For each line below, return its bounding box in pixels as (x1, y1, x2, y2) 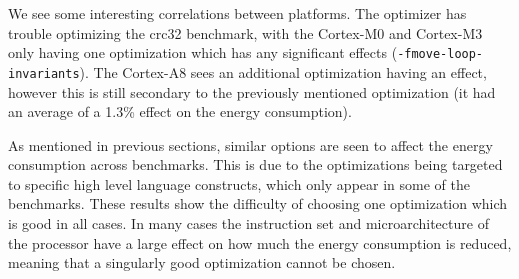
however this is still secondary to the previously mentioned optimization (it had (8, 81, 496, 102)
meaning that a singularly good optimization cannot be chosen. (8, 252, 396, 273)
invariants (8, 66, 80, 81)
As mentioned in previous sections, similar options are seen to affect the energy (8, 134, 493, 155)
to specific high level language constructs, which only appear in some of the (8, 173, 470, 194)
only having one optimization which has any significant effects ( (8, 42, 398, 63)
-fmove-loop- (397, 47, 484, 62)
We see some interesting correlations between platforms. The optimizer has (8, 3, 467, 23)
